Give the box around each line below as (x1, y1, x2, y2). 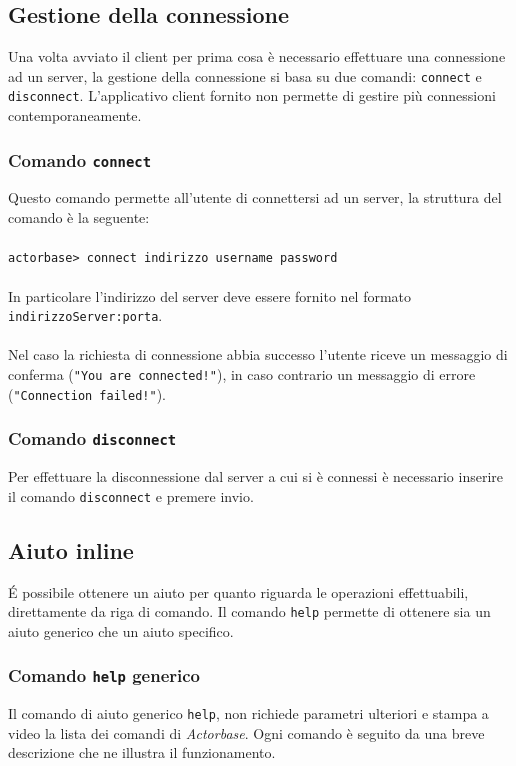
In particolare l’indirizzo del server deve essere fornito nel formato (8, 285, 412, 306)
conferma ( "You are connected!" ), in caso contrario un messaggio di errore (8, 363, 476, 384)
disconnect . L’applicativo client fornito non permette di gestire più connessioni (8, 85, 496, 106)
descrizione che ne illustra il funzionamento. (8, 742, 276, 763)
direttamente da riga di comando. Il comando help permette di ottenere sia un (8, 601, 491, 622)
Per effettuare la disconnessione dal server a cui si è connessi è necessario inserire (8, 466, 504, 487)
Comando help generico (8, 663, 201, 688)
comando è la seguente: (8, 207, 150, 228)
